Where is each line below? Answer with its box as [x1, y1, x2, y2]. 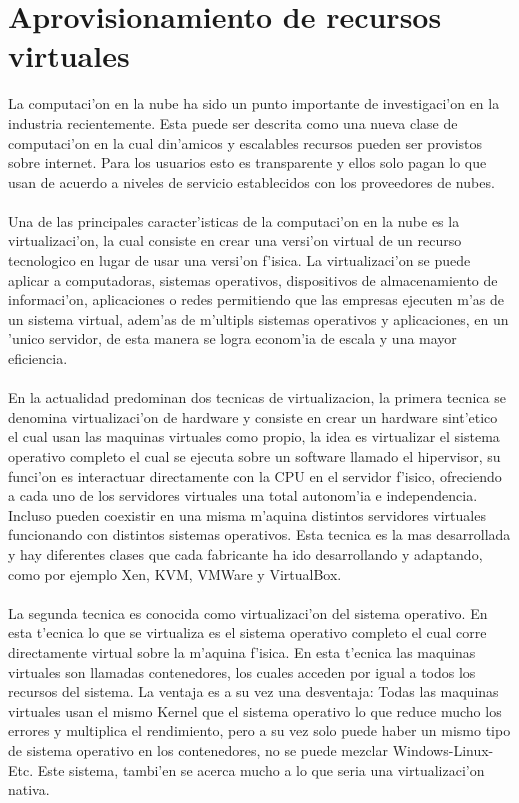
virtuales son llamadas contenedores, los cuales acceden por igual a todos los [8, 661, 476, 682]
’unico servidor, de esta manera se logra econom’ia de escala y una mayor [8, 328, 457, 349]
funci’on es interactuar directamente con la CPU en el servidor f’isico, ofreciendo [8, 465, 502, 486]
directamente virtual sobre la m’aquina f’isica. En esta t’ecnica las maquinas [8, 641, 476, 662]
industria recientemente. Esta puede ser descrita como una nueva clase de [8, 112, 458, 133]
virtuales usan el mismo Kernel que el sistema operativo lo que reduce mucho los [8, 700, 502, 721]
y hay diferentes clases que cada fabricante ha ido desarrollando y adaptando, [8, 543, 483, 564]
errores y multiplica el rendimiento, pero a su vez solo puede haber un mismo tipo [8, 720, 511, 741]
